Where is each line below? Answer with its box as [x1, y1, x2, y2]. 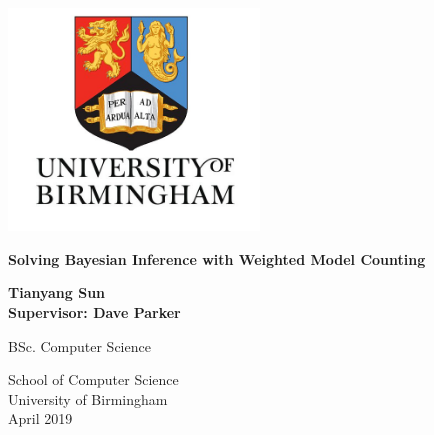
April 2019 [8, 408, 73, 429]
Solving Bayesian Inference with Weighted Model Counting [8, 248, 426, 269]
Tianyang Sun [8, 282, 106, 303]
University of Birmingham [8, 388, 168, 409]
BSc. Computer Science [8, 335, 151, 356]
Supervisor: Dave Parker [8, 302, 181, 322]
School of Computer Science [8, 369, 179, 390]
